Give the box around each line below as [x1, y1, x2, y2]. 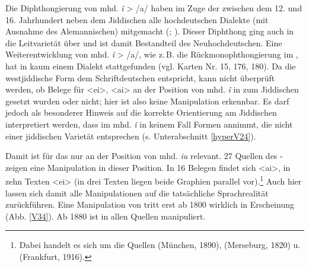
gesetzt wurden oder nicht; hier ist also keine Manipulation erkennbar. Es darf [5, 94, 289, 107]
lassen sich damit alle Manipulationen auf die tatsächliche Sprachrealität [5, 186, 269, 199]
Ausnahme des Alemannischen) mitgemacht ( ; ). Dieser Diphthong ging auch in [5, 25, 294, 37]
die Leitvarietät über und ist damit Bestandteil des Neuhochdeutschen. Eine [5, 36, 282, 49]
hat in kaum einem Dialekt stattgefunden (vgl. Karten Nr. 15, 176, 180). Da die [5, 59, 296, 72]
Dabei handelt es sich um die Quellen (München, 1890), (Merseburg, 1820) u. [19, 239, 301, 251]
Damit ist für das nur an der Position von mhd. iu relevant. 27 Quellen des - [5, 150, 283, 162]
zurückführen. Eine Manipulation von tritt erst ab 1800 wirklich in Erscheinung [5, 198, 294, 211]
